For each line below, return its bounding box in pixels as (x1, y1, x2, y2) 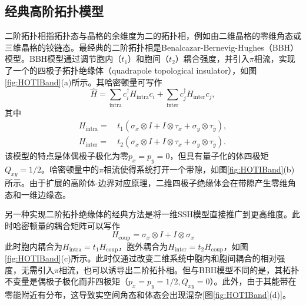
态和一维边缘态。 (5, 188, 71, 200)
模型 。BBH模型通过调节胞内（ (5, 52, 122, 65)
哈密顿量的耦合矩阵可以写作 (12, 219, 120, 231)
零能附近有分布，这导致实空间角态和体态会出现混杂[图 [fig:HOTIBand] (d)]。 (5, 289, 291, 301)
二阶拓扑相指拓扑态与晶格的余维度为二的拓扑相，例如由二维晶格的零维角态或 (5, 29, 301, 42)
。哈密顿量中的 (41, 163, 99, 175)
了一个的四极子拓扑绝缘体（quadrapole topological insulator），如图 (5, 64, 257, 76)
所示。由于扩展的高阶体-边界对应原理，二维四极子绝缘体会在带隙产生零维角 (5, 176, 296, 188)
